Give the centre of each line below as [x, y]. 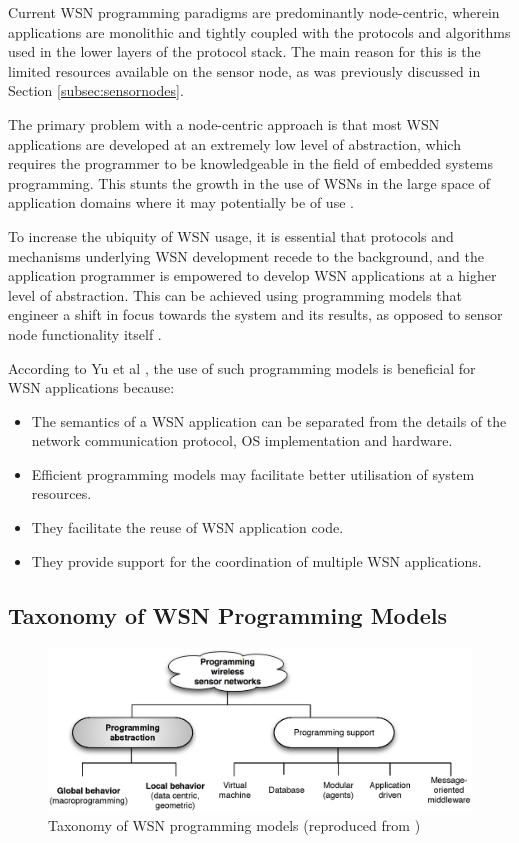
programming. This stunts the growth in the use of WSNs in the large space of [249, 182]
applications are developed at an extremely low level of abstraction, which [234, 143]
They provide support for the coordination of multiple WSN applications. [256, 560]
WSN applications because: [91, 387]
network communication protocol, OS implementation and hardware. [242, 440]
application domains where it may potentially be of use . [181, 202]
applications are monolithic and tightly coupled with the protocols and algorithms [259, 31]
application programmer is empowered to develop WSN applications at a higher [252, 275]
